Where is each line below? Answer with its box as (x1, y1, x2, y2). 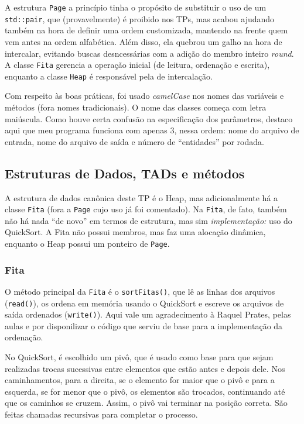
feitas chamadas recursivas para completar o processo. (5, 408, 198, 420)
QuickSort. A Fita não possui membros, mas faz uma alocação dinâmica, (5, 226, 266, 238)
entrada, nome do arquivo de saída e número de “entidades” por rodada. (5, 135, 264, 147)
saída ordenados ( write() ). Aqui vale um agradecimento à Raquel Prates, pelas (5, 308, 291, 320)
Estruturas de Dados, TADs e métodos (5, 164, 245, 182)
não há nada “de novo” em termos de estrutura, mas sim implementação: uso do (5, 214, 292, 226)
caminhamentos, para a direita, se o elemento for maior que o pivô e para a (5, 374, 275, 386)
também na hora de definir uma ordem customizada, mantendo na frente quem (5, 24, 288, 36)
